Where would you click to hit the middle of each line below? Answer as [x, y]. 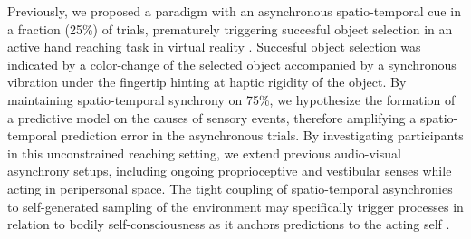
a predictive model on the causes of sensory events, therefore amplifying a [212, 117]
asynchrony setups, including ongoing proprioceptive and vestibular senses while [230, 171]
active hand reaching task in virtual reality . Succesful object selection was [214, 47]
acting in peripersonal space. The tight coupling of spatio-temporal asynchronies [230, 188]
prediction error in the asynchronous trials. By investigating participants [262, 135]
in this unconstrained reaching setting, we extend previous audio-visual [204, 153]
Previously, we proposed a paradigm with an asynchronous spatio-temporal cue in [234, 11]
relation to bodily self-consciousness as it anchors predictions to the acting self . [229, 224]
